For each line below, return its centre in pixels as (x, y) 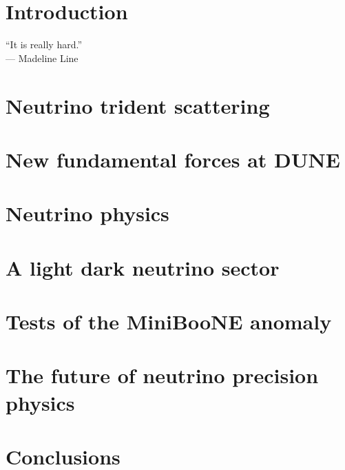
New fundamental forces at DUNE (173, 159)
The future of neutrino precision (162, 375)
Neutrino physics (87, 213)
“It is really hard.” (44, 44)
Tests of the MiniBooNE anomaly (169, 321)
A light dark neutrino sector (143, 267)
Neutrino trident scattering (138, 105)
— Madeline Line (42, 58)
